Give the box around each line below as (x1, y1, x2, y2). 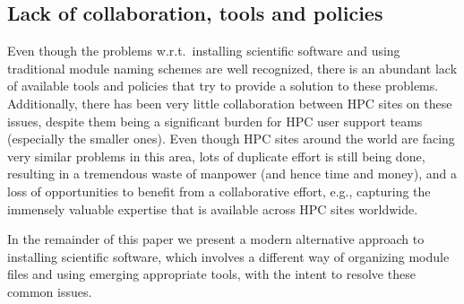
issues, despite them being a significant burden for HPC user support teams (7, 111, 423, 130)
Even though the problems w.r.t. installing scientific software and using (7, 41, 400, 60)
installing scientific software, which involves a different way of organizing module (7, 247, 450, 265)
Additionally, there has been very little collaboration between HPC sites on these (7, 93, 452, 112)
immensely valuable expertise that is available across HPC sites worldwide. (7, 199, 418, 218)
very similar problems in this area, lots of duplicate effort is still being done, (7, 146, 425, 165)
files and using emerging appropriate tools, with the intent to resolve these (7, 265, 416, 283)
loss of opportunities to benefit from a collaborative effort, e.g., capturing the (7, 181, 431, 200)
